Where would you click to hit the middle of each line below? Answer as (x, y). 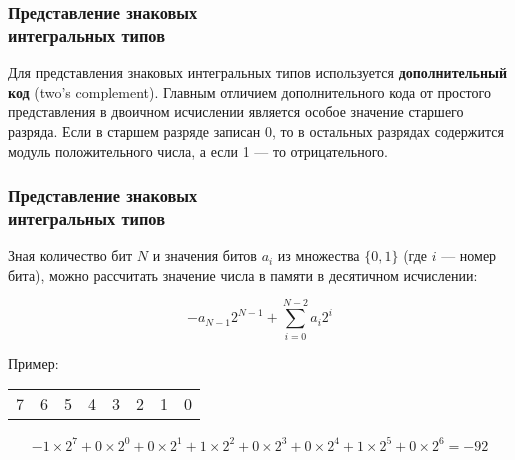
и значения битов (204, 255)
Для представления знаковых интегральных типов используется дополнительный (258, 72)
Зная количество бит (70, 255)
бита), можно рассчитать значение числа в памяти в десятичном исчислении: (243, 274)
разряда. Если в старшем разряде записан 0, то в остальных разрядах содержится (256, 130)
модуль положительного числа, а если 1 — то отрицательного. (198, 150)
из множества (318, 255)
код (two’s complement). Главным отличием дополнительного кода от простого (249, 91)
